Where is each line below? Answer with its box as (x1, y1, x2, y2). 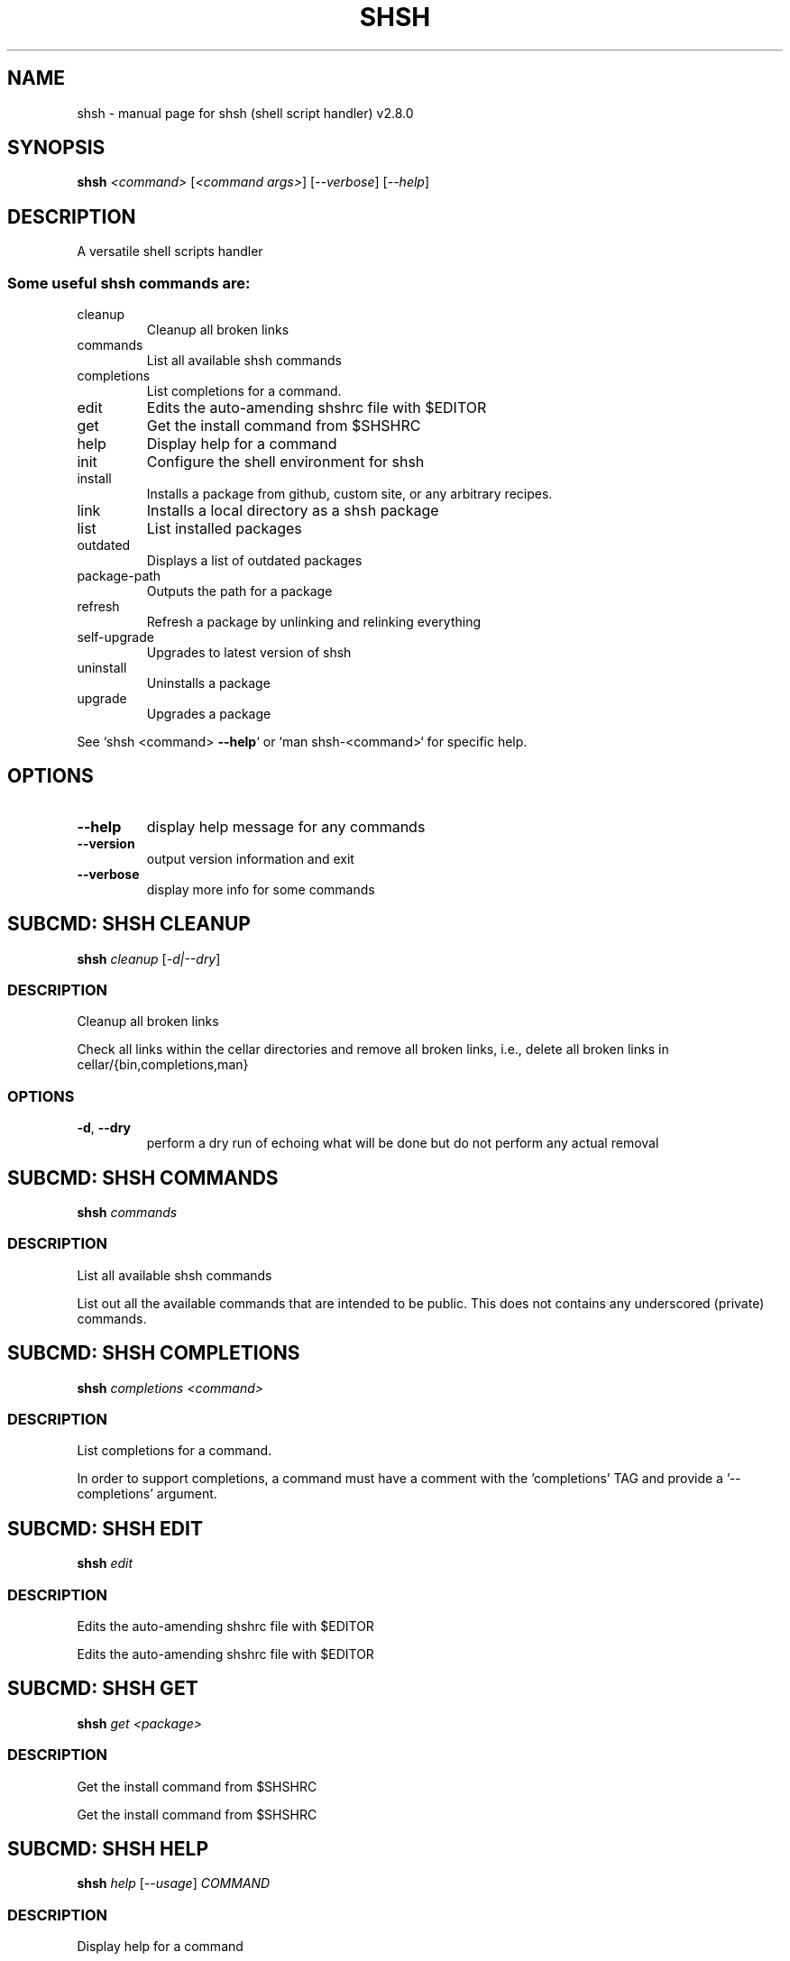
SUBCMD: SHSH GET (7, 1677, 198, 1700)
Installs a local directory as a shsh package (146, 501, 439, 520)
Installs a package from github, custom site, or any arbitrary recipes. (146, 486, 553, 502)
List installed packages (146, 519, 302, 538)
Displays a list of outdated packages (146, 553, 363, 569)
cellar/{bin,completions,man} (77, 1057, 249, 1073)
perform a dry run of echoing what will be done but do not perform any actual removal (146, 1135, 659, 1151)
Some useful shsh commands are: (7, 273, 251, 292)
